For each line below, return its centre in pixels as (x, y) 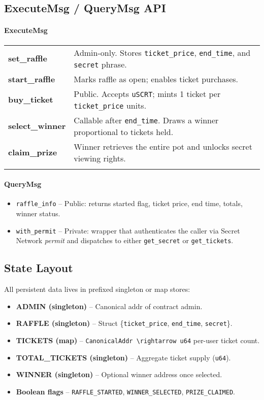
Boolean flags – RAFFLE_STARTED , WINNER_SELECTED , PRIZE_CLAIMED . (126, 391)
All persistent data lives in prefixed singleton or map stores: (97, 289)
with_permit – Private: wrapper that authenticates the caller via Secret (128, 230)
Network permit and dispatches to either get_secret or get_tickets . (125, 240)
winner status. (38, 213)
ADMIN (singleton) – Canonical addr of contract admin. (109, 306)
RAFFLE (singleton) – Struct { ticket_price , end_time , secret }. (124, 323)
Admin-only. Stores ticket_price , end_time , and (162, 52)
